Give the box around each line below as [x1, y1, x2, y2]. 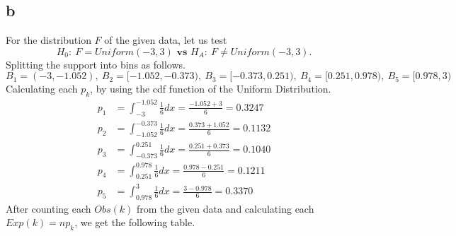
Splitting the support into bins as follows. [6, 57, 186, 71]
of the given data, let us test [104, 33, 227, 47]
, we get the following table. [74, 215, 195, 230]
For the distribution [6, 33, 91, 47]
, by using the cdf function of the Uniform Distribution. [90, 81, 331, 96]
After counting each [6, 201, 91, 216]
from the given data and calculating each [136, 201, 314, 216]
